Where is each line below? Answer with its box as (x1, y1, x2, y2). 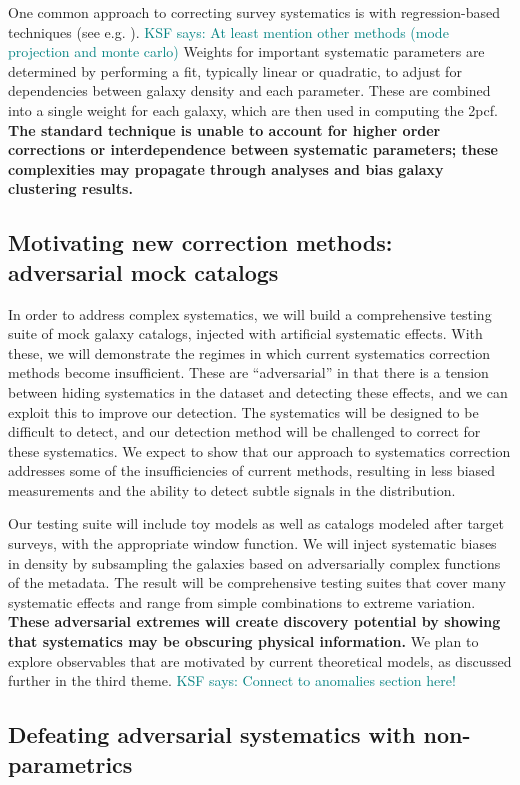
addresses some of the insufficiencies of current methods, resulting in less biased (8, 460, 496, 481)
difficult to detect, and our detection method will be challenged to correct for (8, 421, 481, 442)
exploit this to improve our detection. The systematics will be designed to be (8, 401, 479, 422)
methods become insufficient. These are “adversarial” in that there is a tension (8, 362, 489, 383)
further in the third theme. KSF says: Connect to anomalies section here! (8, 670, 456, 691)
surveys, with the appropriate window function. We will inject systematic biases (8, 533, 497, 554)
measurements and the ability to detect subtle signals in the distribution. (8, 479, 456, 500)
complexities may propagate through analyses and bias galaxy (8, 158, 444, 179)
